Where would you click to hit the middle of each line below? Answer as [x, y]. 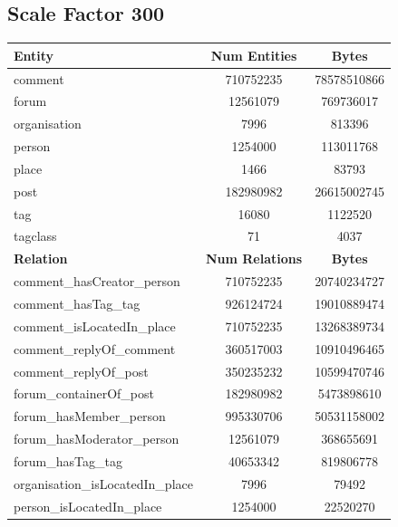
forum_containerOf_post [84, 393]
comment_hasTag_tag [77, 303]
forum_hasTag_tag [68, 460]
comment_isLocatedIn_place [95, 326]
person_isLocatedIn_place [88, 506]
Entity [34, 55]
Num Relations [254, 259]
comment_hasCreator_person [97, 281]
